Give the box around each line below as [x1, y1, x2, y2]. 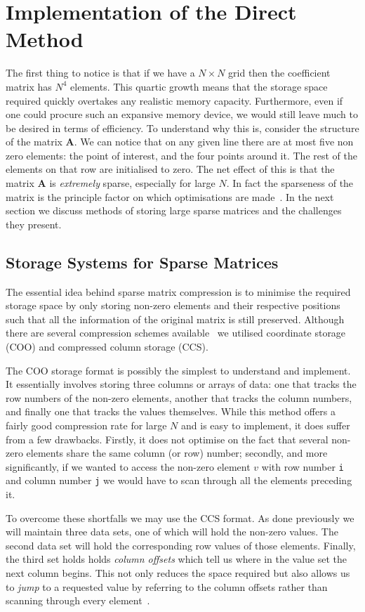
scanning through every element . [6, 593, 150, 608]
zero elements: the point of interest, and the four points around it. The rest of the [6, 148, 358, 162]
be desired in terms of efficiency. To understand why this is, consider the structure [6, 120, 359, 135]
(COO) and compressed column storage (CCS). [6, 339, 208, 354]
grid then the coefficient [228, 65, 331, 80]
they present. [6, 216, 62, 231]
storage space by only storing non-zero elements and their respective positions [6, 298, 340, 313]
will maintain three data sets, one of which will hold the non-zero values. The [6, 524, 338, 539]
